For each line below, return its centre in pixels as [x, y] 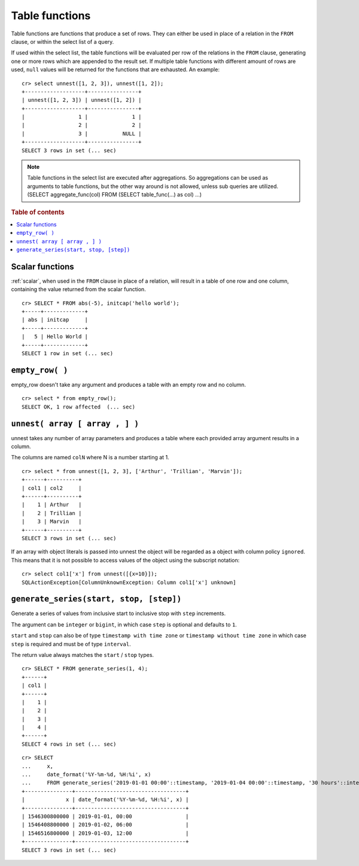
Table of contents [38, 212]
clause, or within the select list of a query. [63, 41]
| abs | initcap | [55, 320]
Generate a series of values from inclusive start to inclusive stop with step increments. [118, 613]
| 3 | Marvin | [52, 522]
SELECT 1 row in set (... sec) [68, 354]
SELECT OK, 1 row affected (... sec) [79, 407]
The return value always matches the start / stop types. [83, 655]
